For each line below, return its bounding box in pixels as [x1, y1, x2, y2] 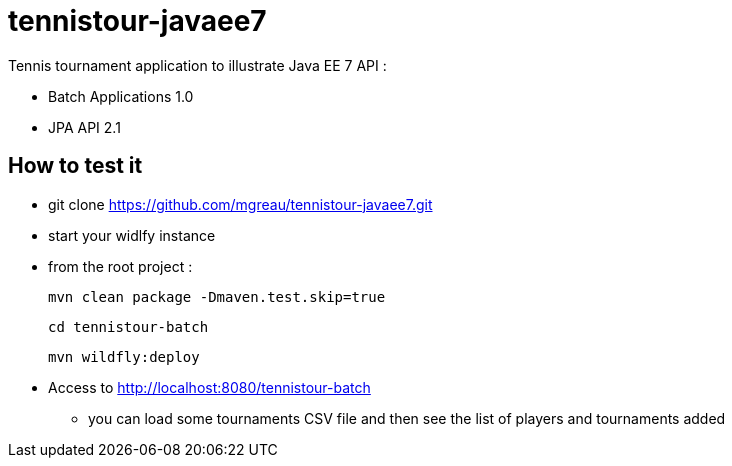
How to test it [8, 153, 143, 179]
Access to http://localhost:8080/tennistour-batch [48, 378, 371, 396]
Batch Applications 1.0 [48, 87, 194, 105]
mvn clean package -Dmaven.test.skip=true [48, 288, 386, 305]
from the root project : [48, 257, 193, 275]
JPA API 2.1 [48, 118, 121, 136]
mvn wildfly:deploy [48, 348, 200, 365]
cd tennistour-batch [48, 318, 209, 335]
